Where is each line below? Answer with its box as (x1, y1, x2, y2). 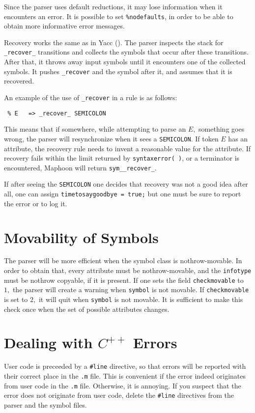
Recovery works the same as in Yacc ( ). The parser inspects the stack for (4, 37, 224, 47)
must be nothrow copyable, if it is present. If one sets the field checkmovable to (4, 275, 244, 285)
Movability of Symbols (4, 227, 159, 247)
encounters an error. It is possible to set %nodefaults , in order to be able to (4, 11, 233, 21)
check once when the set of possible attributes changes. (4, 303, 170, 314)
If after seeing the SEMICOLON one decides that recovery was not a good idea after (4, 179, 248, 189)
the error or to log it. (4, 198, 67, 208)
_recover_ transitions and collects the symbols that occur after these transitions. (4, 47, 249, 57)
